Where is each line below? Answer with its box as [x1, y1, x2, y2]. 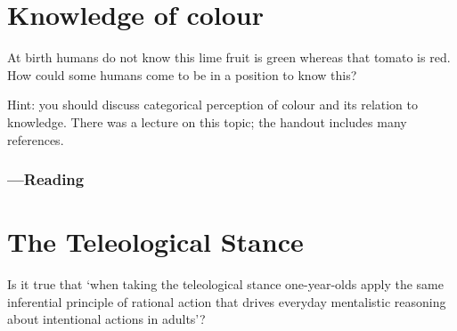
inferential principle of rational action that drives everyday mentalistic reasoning [7, 292, 446, 311]
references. [7, 130, 64, 149]
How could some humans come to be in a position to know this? [7, 65, 357, 84]
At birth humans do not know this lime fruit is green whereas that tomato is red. [7, 48, 451, 67]
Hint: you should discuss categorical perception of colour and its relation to [7, 95, 419, 114]
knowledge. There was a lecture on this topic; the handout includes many [7, 112, 407, 131]
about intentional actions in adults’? [7, 310, 206, 328]
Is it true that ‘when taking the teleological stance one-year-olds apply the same [7, 275, 444, 294]
